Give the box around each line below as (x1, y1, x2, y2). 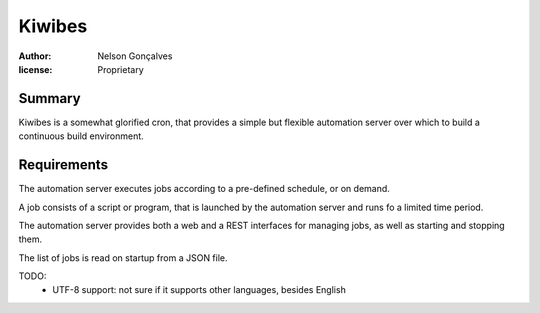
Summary (18, 90, 81, 107)
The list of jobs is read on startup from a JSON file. (18, 251, 229, 264)
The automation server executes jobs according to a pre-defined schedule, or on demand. (18, 183, 390, 195)
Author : (18, 50, 52, 62)
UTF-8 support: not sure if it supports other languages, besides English (52, 284, 347, 296)
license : (18, 63, 53, 75)
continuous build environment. (18, 130, 144, 142)
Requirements (18, 156, 109, 174)
